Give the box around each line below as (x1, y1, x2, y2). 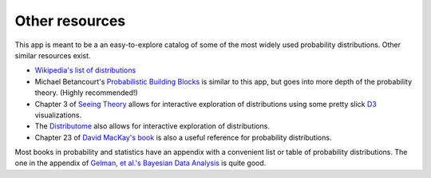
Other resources (14, 12, 126, 30)
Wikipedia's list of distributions (34, 65, 136, 75)
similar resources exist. (14, 50, 91, 60)
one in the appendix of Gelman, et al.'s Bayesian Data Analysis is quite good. (14, 158, 267, 168)
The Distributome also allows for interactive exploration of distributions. (34, 121, 271, 131)
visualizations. (34, 110, 82, 120)
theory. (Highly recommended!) (34, 88, 139, 97)
